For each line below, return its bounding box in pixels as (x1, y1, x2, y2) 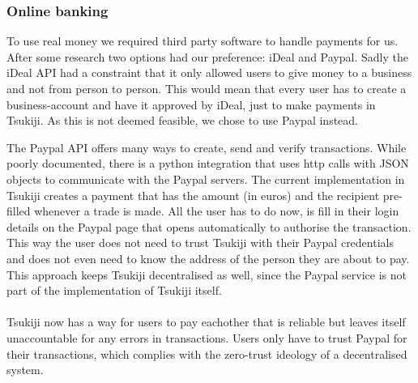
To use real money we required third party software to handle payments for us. (6, 32, 399, 49)
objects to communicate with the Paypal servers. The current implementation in (6, 170, 405, 187)
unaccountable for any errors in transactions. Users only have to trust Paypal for (6, 329, 407, 346)
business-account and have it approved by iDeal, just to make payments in (6, 96, 376, 113)
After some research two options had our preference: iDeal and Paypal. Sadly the (6, 48, 408, 65)
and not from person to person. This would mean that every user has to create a (6, 80, 407, 96)
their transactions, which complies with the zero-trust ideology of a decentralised (6, 345, 407, 362)
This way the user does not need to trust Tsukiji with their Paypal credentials (6, 234, 394, 251)
